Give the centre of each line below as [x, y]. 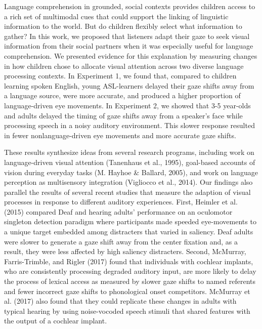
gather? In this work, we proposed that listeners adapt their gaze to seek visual [127, 36]
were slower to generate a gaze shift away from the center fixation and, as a [121, 241]
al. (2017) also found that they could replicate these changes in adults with [120, 301]
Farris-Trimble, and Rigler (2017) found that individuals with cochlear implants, [129, 261]
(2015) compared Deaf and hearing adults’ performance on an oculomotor [118, 211]
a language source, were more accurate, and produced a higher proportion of [122, 95]
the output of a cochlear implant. [56, 321]
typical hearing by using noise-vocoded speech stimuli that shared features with [127, 311]
